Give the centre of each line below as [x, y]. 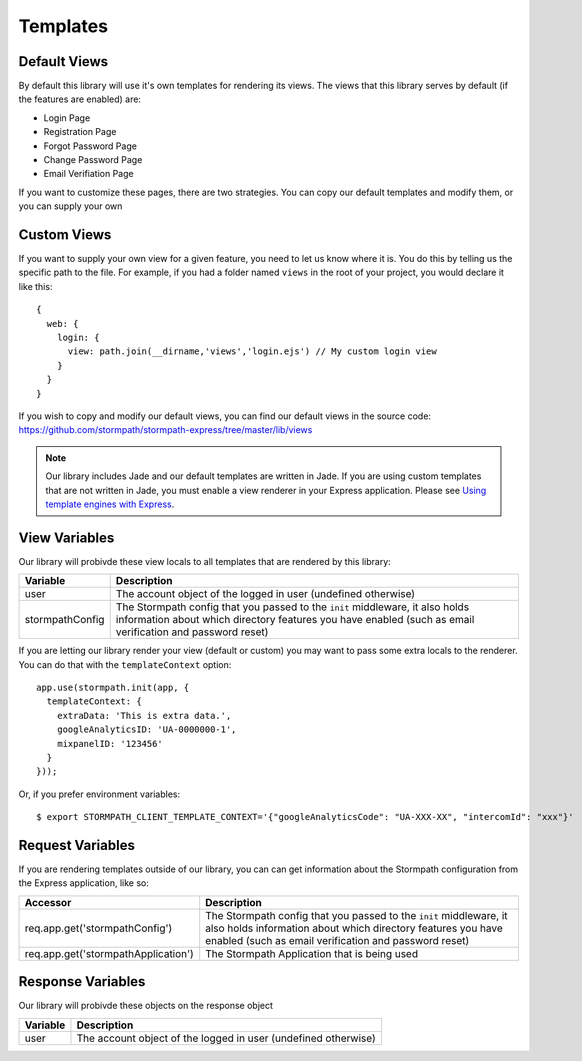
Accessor [48, 902]
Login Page [67, 117]
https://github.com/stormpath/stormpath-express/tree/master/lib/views [165, 430]
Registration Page [80, 132]
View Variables [66, 537]
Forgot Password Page [90, 146]
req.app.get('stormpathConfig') [98, 928]
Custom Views [65, 234]
